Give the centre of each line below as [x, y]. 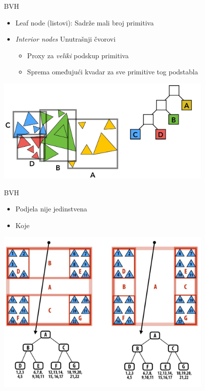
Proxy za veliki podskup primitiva [78, 55]
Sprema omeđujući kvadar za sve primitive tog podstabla [113, 72]
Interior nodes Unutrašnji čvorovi [66, 39]
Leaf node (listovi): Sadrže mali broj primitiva [85, 22]
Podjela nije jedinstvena [51, 209]
